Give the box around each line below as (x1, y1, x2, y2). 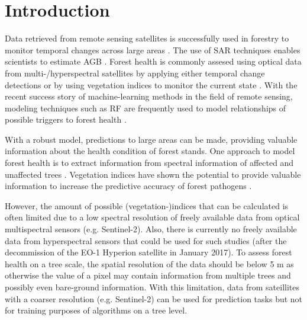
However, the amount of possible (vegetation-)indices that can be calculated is (5, 199, 289, 212)
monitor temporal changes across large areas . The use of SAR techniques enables (5, 43, 300, 56)
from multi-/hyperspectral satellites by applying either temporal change (5, 66, 265, 79)
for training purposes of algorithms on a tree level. (5, 304, 188, 316)
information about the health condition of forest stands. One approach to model (5, 145, 295, 157)
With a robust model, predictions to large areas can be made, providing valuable (5, 133, 298, 145)
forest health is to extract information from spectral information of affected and (5, 156, 294, 169)
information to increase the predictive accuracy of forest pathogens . (5, 180, 252, 192)
